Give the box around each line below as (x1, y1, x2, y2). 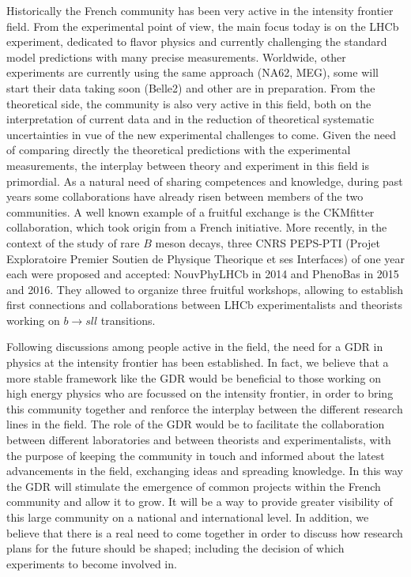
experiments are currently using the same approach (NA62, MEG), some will (6, 64, 379, 81)
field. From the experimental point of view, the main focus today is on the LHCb (6, 17, 399, 34)
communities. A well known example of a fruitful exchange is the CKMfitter (6, 203, 375, 220)
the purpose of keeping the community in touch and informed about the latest (6, 447, 385, 463)
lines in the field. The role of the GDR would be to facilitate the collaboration (6, 416, 385, 432)
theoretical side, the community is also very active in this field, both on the (6, 95, 371, 111)
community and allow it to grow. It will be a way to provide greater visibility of (6, 493, 393, 510)
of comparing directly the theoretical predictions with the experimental (6, 141, 351, 158)
